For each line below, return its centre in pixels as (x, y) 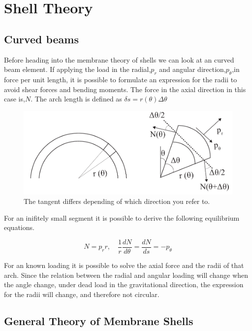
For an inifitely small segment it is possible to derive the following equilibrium (122, 217)
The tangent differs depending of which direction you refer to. (117, 201)
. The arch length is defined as (76, 99)
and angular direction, (192, 69)
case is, (15, 99)
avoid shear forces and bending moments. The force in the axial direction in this (125, 89)
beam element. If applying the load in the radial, (78, 69)
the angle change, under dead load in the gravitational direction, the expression (124, 284)
